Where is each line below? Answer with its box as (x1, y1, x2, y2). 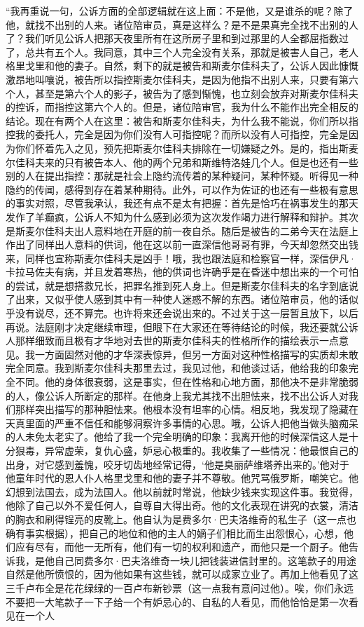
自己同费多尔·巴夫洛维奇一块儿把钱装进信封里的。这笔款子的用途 (54, 553, 356, 567)
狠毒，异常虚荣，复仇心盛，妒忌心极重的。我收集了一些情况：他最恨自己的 (15, 443, 358, 457)
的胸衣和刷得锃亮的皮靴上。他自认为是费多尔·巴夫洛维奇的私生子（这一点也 (6, 511, 356, 526)
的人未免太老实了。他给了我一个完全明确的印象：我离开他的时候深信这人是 (6, 429, 349, 444)
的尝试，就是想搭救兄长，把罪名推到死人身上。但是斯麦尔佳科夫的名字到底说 (6, 278, 358, 292)
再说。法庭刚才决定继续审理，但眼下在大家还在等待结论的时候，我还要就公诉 (6, 319, 358, 334)
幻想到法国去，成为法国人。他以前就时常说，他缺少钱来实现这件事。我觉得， (6, 484, 358, 499)
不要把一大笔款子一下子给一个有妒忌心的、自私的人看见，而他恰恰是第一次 (6, 594, 349, 609)
